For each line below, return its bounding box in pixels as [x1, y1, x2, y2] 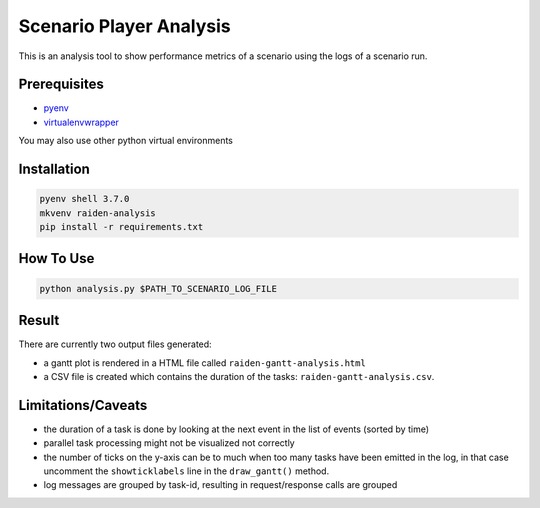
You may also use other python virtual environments [18, 135, 234, 147]
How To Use [18, 250, 95, 267]
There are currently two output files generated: [18, 338, 212, 350]
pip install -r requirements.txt [39, 221, 204, 233]
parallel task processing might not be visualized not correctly [43, 437, 295, 449]
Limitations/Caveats [18, 396, 148, 414]
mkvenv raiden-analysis [39, 207, 157, 219]
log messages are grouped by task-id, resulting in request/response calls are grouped [43, 479, 398, 491]
